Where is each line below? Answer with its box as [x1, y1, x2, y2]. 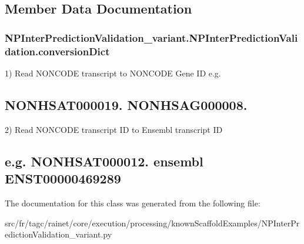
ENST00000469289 [5, 169, 121, 188]
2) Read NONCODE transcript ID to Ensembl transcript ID [5, 123, 223, 135]
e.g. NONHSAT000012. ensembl [5, 152, 203, 170]
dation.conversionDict [5, 44, 110, 58]
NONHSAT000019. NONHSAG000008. [5, 95, 248, 113]
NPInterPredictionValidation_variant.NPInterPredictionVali [5, 30, 298, 45]
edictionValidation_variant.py [5, 228, 112, 240]
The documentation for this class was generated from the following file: [5, 196, 260, 209]
